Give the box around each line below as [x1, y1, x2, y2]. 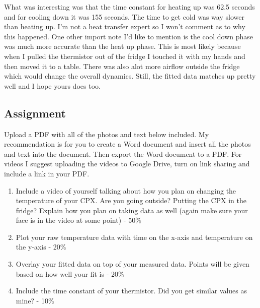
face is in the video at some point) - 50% [16, 215, 141, 225]
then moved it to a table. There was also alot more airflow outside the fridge [4, 60, 240, 71]
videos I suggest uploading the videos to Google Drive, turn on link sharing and [4, 158, 250, 169]
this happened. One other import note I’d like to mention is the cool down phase [4, 31, 253, 41]
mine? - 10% [16, 295, 54, 305]
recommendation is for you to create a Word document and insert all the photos [4, 139, 251, 149]
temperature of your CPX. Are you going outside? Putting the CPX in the [16, 195, 246, 206]
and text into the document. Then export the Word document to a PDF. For [4, 148, 242, 159]
